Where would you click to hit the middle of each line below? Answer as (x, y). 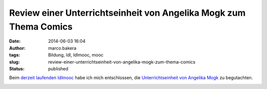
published (58, 68)
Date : (15, 41)
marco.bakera (62, 48)
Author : (17, 48)
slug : (14, 62)
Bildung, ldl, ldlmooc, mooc (76, 55)
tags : (15, 55)
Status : (17, 68)
